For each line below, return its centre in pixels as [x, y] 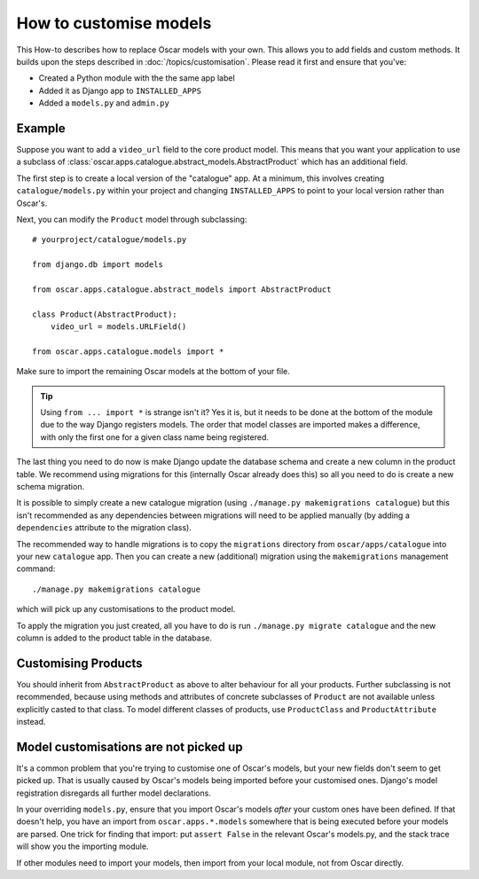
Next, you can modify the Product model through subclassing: [132, 219]
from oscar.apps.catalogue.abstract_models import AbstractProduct [182, 289]
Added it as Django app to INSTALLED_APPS [120, 90]
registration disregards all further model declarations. [114, 793]
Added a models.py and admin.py [104, 103]
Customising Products [79, 663]
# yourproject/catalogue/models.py [110, 240]
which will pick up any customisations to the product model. [126, 609]
